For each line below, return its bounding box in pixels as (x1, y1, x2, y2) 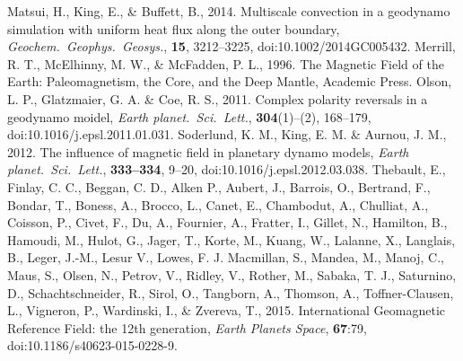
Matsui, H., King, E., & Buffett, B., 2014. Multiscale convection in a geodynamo (7, 2, 450, 20)
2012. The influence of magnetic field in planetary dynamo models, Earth (7, 142, 409, 161)
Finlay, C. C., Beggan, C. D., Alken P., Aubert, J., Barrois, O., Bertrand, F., (7, 177, 431, 196)
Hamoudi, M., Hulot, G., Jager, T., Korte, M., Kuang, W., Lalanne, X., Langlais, (7, 230, 456, 249)
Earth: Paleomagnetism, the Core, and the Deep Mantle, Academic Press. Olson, (7, 72, 452, 91)
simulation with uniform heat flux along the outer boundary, (7, 19, 340, 38)
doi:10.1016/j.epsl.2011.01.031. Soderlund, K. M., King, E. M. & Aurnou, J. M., (7, 125, 447, 144)
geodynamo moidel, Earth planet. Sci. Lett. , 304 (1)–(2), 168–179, (7, 107, 371, 126)
